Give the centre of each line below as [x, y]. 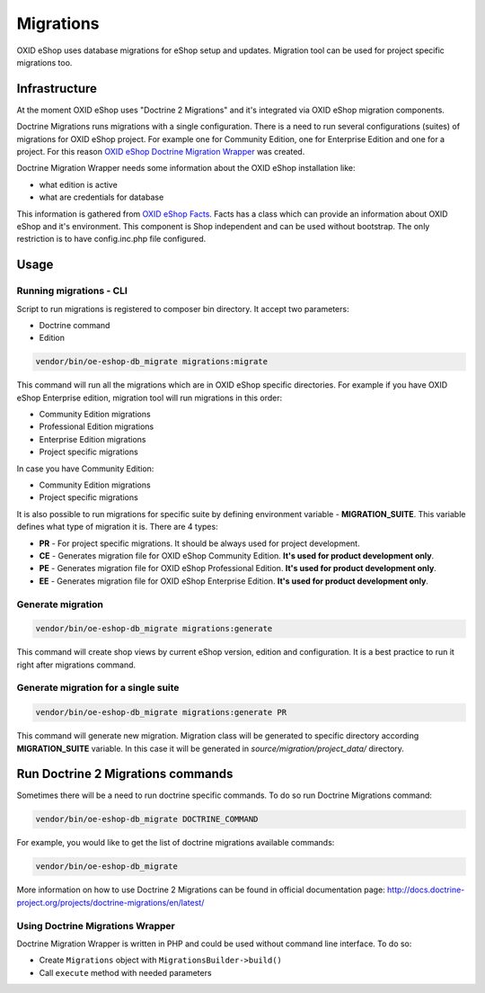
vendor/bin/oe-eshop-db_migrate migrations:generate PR [161, 712]
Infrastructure [57, 89]
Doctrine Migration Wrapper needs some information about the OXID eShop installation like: [186, 168]
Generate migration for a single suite [98, 688]
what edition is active [79, 184]
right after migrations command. [76, 665]
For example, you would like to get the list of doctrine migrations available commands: [176, 843]
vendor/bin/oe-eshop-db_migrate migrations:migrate [152, 362]
